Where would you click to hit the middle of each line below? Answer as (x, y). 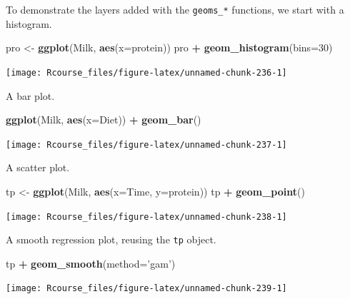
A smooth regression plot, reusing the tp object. (111, 239)
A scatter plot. (38, 167)
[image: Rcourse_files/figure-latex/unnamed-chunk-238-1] (146, 217)
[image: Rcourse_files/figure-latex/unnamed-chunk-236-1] (146, 72)
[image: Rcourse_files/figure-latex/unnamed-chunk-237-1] (146, 145)
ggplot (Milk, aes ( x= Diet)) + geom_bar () (104, 120)
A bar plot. (30, 95)
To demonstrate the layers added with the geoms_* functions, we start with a (175, 9)
